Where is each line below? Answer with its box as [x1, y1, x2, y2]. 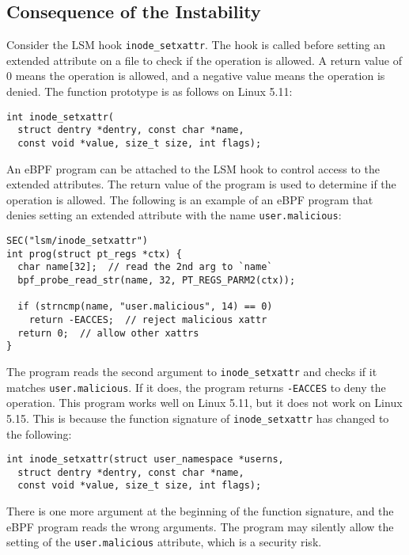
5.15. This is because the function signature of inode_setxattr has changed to [6, 409, 389, 426]
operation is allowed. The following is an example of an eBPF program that [6, 191, 373, 207]
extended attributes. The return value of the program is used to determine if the [6, 176, 396, 192]
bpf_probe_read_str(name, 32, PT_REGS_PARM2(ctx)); [17, 275, 296, 287]
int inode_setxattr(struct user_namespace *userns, [6, 454, 284, 466]
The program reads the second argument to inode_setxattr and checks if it [6, 363, 377, 379]
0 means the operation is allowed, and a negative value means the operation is [6, 67, 385, 84]
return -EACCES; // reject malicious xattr [28, 314, 267, 325]
